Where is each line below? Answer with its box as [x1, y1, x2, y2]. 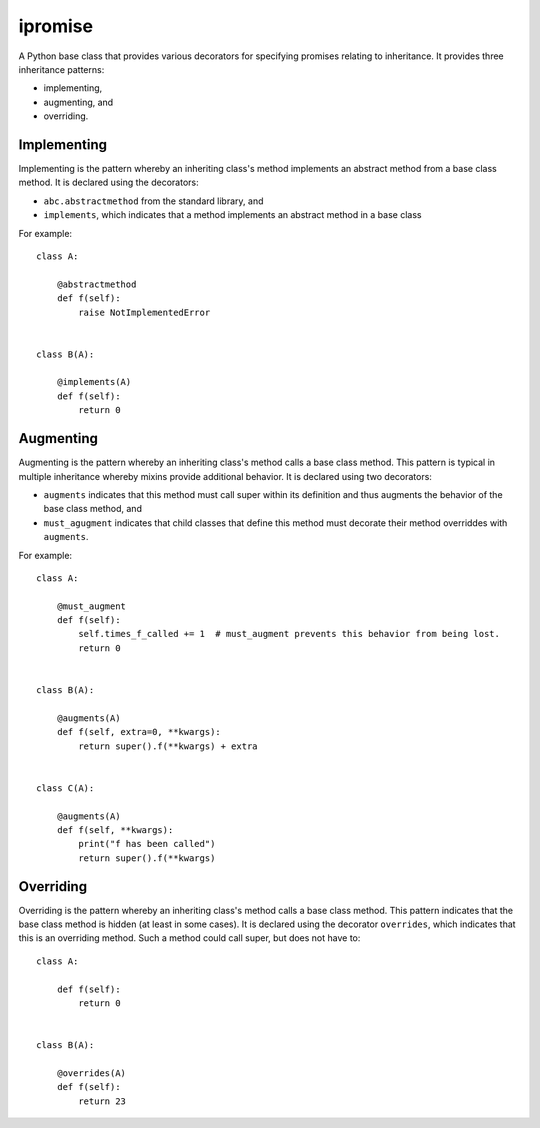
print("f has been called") [78, 838, 216, 850]
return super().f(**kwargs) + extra [78, 740, 259, 752]
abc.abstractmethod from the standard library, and [43, 195, 264, 207]
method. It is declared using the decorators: [18, 176, 199, 189]
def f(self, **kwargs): [56, 824, 174, 835]
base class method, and [43, 503, 142, 515]
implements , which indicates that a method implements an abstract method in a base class [43, 209, 422, 221]
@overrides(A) [56, 1067, 127, 1079]
